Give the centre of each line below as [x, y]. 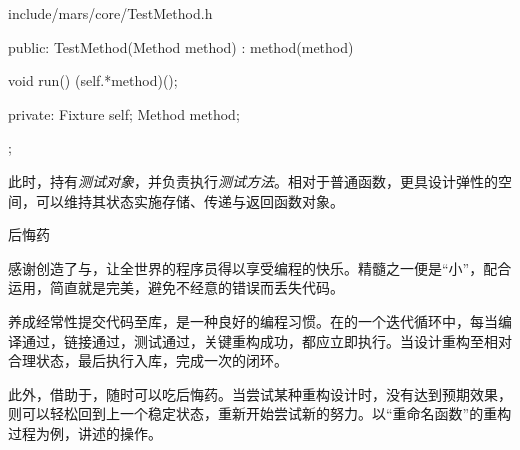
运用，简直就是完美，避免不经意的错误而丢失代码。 [176, 287]
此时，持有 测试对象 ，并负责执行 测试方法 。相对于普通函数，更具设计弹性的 [253, 180]
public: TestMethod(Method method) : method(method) [181, 46]
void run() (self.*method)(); [93, 80]
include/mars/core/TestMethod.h [110, 13]
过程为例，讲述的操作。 [85, 432]
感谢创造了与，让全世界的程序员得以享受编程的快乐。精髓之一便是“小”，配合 [260, 267]
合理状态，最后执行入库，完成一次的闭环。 [148, 360]
